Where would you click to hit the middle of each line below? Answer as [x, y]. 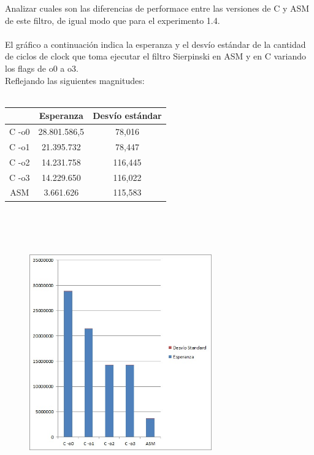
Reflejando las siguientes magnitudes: [75, 80]
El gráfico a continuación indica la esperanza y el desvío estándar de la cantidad [155, 44]
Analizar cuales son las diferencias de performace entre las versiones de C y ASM [157, 8]
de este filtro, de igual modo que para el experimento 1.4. [113, 20]
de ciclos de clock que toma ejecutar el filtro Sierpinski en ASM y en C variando [156, 56]
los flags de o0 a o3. [42, 68]
